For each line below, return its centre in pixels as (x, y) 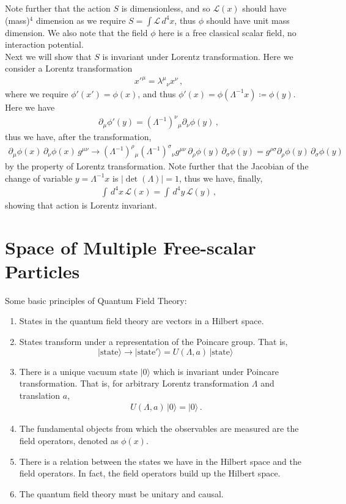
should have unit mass (248, 20)
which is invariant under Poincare (216, 371)
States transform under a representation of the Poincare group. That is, (153, 342)
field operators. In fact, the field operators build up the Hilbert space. (150, 473)
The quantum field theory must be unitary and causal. (121, 493)
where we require (37, 93)
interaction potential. (44, 44)
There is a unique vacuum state (78, 371)
